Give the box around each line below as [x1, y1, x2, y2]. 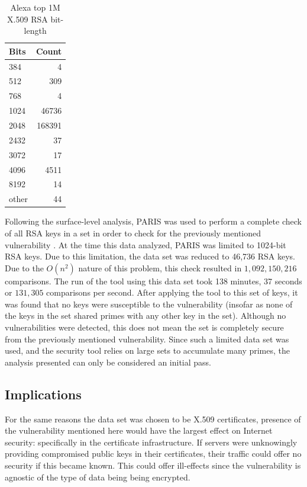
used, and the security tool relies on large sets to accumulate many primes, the [5, 344, 290, 357]
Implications [5, 385, 82, 403]
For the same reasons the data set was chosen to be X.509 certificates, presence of [5, 412, 301, 425]
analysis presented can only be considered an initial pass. [5, 355, 211, 368]
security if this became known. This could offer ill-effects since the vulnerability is [5, 459, 301, 472]
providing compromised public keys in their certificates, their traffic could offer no [5, 447, 302, 460]
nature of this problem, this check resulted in [78, 261, 242, 274]
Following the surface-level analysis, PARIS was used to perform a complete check [5, 215, 302, 228]
